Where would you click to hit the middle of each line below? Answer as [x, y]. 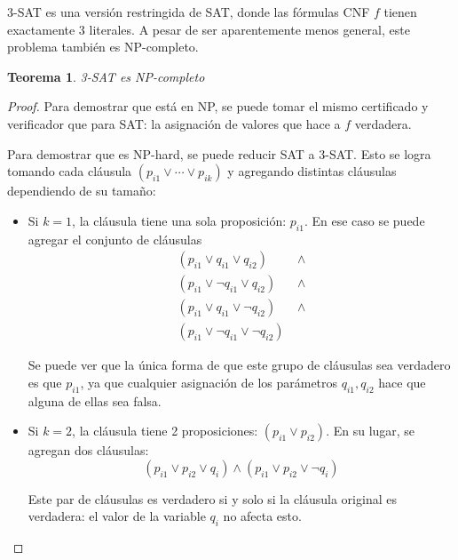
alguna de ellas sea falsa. [95, 400]
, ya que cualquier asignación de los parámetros [209, 382]
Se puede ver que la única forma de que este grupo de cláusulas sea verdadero [239, 365]
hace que [402, 382]
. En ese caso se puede [364, 220]
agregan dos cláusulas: [88, 450]
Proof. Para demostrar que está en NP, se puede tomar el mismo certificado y [218, 106]
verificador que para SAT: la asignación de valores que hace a [174, 123]
